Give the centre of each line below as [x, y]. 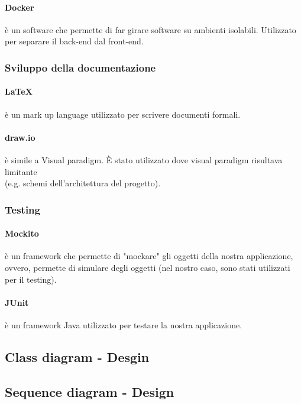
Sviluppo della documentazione [80, 67]
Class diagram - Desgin [77, 357]
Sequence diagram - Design [90, 391]
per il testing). [31, 279]
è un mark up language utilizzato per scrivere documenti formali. [123, 114]
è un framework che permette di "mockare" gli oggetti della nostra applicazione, [149, 256]
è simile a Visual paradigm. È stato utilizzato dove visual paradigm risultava [144, 160]
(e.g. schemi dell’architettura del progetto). [83, 183]
